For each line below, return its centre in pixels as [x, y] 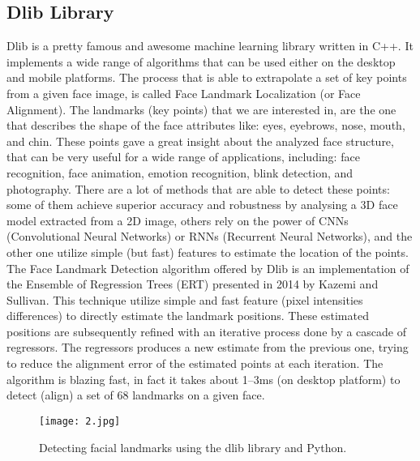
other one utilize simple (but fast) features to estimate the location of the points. [208, 252]
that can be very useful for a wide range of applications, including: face [183, 157]
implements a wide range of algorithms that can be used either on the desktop [201, 61]
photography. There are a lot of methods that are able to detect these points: [198, 188]
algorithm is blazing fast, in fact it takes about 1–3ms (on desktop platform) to [204, 379]
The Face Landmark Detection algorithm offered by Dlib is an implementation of [208, 268]
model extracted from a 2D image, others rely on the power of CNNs [178, 220]
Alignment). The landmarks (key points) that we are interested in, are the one [201, 109]
